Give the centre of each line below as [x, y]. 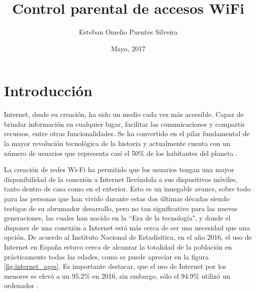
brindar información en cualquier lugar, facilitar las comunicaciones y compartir [125, 124]
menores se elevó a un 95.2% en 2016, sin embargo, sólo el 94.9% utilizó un [117, 275]
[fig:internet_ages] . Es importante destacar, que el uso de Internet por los [115, 266]
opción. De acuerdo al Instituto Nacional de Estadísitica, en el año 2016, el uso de [128, 237]
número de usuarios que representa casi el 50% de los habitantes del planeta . [121, 153]
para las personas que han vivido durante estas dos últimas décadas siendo [117, 198]
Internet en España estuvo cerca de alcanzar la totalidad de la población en [118, 246]
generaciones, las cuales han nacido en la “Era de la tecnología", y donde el [117, 218]
